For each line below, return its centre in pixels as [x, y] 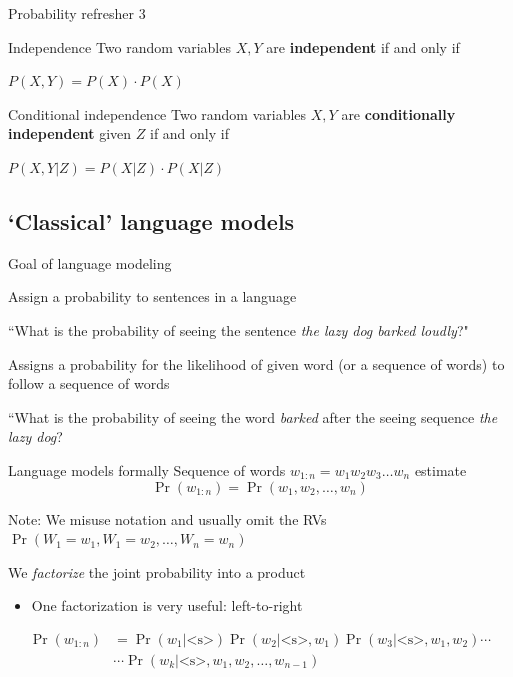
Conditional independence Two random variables [157, 113]
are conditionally [398, 113]
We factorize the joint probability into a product [157, 571]
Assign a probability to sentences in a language [152, 296]
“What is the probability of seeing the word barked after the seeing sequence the [253, 416]
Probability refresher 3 [77, 13]
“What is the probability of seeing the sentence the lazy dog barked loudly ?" [238, 329]
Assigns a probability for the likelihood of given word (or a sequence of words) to [256, 363]
